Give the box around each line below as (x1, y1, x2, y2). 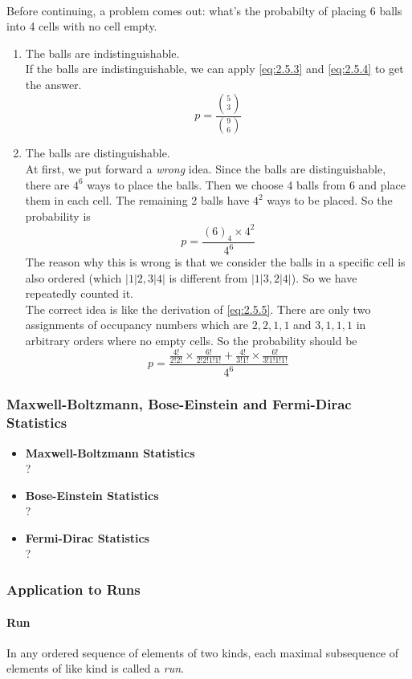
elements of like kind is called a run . (6, 660, 184, 677)
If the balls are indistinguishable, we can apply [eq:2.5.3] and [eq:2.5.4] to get (25, 60, 404, 77)
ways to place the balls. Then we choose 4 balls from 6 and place (87, 176, 406, 193)
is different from (169, 269, 248, 286)
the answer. (25, 75, 82, 92)
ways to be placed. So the (267, 192, 393, 209)
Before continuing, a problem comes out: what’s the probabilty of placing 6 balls (6, 2, 402, 18)
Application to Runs (6, 579, 141, 599)
